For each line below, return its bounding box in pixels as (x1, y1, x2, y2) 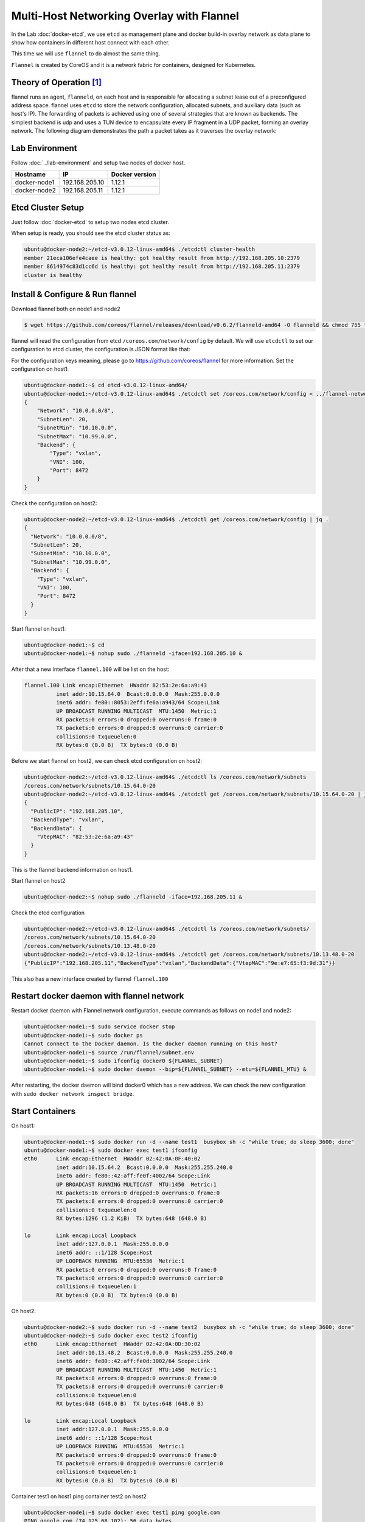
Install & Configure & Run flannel (11, 289, 137, 300)
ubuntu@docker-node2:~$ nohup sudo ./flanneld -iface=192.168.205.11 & (24, 894, 243, 900)
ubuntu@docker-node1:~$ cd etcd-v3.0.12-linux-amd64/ (24, 382, 188, 389)
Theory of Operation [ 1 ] (11, 77, 102, 88)
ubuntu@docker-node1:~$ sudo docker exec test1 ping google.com (24, 1509, 220, 1516)
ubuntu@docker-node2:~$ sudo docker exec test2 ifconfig (24, 1332, 198, 1339)
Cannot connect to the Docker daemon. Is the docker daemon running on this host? (24, 1040, 278, 1047)
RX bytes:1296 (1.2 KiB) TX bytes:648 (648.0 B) (55, 1215, 207, 1222)
